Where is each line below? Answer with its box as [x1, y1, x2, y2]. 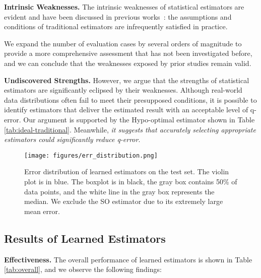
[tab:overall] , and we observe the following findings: [4, 264, 162, 274]
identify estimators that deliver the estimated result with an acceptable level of [4, 104, 248, 115]
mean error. [24, 205, 60, 216]
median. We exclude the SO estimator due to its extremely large [24, 196, 223, 206]
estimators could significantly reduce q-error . [4, 134, 141, 145]
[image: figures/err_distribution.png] [24, 152, 158, 159]
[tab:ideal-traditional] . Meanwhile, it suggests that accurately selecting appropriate [4, 124, 256, 134]
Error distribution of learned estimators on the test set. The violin [24, 166, 229, 177]
